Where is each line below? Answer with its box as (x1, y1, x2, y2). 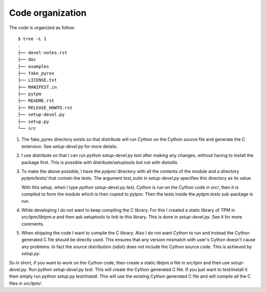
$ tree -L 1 (18, 36, 47, 41)
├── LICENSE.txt (18, 77, 57, 83)
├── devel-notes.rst (18, 50, 67, 55)
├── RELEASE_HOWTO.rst (18, 105, 73, 110)
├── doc (18, 57, 36, 63)
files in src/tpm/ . (9, 280, 43, 286)
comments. (21, 221, 44, 227)
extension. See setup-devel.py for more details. (21, 143, 118, 149)
